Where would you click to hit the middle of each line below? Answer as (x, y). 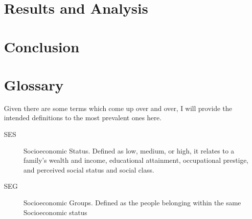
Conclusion (42, 46)
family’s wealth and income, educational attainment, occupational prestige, (136, 160)
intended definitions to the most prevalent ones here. (83, 118)
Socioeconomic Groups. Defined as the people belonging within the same (132, 203)
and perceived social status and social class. (89, 169)
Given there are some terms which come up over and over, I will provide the (118, 108)
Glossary (34, 84)
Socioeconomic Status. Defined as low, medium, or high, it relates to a (129, 150)
